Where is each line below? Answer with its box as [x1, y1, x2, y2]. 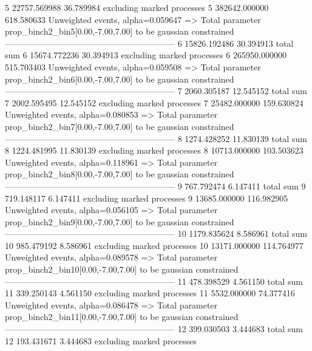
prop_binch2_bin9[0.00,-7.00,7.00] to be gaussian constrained [5, 215, 234, 228]
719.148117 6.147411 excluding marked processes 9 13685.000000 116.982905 [5, 191, 288, 204]
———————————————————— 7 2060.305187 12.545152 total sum [5, 84, 307, 97]
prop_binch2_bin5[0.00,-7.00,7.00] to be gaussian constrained [5, 25, 234, 38]
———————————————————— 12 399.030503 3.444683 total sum [5, 322, 303, 335]
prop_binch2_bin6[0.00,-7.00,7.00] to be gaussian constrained [5, 72, 234, 85]
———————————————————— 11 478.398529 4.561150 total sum [5, 274, 303, 287]
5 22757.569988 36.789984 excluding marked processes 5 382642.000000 [5, 1, 269, 13]
